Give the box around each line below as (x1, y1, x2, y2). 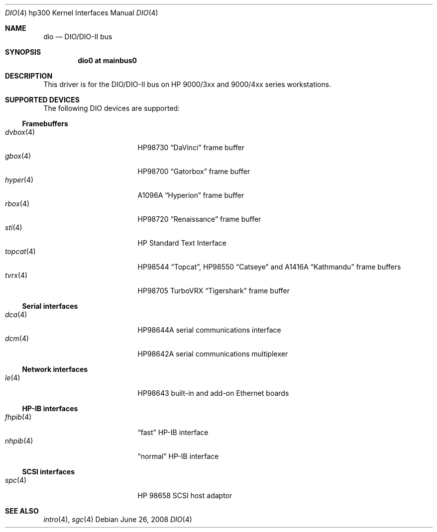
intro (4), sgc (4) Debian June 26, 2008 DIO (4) (43, 515, 192, 524)
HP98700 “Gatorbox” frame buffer (137, 167, 250, 176)
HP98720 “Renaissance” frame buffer (137, 215, 261, 223)
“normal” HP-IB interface (137, 452, 219, 460)
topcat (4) (5, 247, 36, 256)
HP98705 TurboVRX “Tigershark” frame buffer (137, 286, 290, 295)
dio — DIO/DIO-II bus (43, 32, 112, 41)
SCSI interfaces (22, 467, 75, 476)
